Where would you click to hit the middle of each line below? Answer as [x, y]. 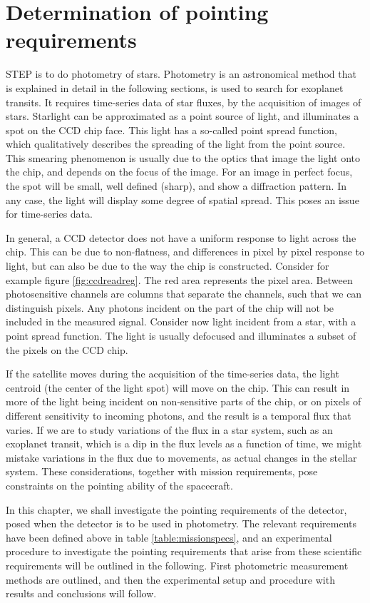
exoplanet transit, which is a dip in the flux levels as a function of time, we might [184, 444]
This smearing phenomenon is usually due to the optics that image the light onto [183, 157]
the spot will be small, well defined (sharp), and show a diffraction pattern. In [176, 186]
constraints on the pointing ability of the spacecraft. [119, 485]
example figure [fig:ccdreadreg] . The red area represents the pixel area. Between [179, 279]
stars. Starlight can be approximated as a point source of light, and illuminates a [183, 116]
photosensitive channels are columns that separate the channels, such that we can [184, 294]
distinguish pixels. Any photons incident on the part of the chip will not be [170, 307]
